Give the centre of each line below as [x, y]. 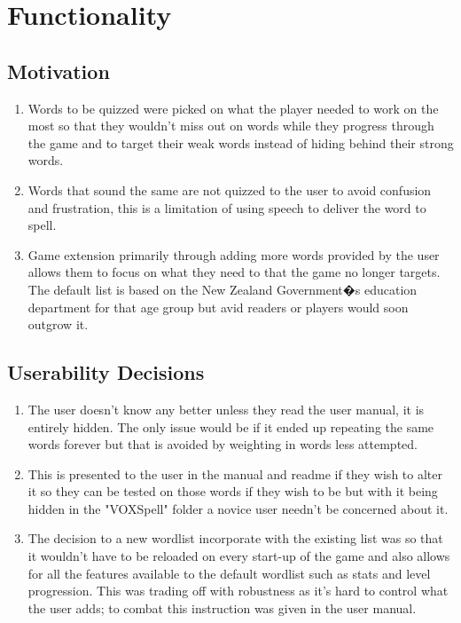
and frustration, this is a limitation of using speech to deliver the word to [227, 207]
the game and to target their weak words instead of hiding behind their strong [241, 142]
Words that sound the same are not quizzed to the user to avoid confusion [230, 189]
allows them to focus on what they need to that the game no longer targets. [234, 272]
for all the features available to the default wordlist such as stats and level [229, 573]
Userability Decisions [106, 372]
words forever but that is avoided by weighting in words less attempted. [223, 444]
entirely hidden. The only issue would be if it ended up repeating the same [231, 426]
